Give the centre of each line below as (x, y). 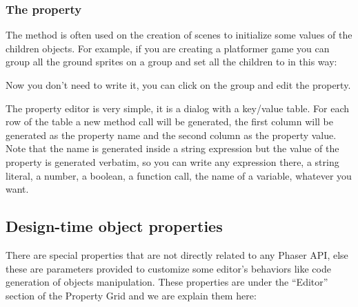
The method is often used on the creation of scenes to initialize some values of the (179, 35)
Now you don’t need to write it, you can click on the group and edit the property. (178, 85)
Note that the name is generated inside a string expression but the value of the (172, 148)
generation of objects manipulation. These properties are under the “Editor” (167, 282)
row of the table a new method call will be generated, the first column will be (170, 121)
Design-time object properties (114, 226)
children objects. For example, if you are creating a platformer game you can (168, 48)
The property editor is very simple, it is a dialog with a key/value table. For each (177, 108)
